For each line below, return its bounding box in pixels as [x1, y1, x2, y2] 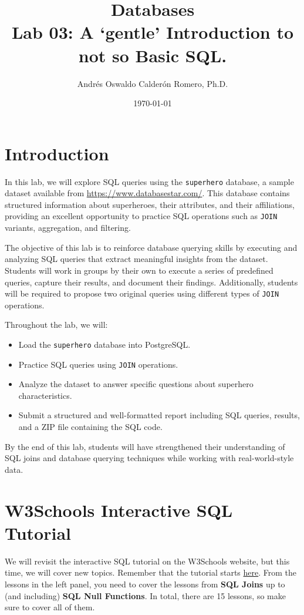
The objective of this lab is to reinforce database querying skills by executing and [5, 241, 298, 253]
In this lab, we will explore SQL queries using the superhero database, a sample [5, 175, 294, 187]
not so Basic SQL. [78, 43, 227, 67]
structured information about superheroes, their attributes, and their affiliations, [5, 198, 295, 210]
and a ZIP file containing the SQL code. [18, 421, 163, 433]
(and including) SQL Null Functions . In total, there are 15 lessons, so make [5, 589, 286, 601]
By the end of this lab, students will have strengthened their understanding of [5, 440, 285, 452]
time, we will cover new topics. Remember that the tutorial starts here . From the [5, 566, 297, 579]
